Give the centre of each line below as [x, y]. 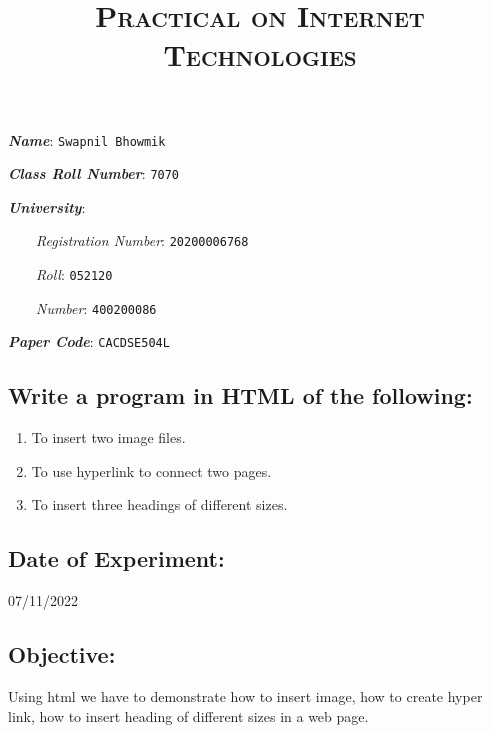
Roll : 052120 [74, 274]
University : [47, 206]
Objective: [62, 654]
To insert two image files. [108, 437]
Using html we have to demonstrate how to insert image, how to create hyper [245, 696]
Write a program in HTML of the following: [240, 395]
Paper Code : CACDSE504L [89, 341]
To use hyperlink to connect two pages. [151, 470]
